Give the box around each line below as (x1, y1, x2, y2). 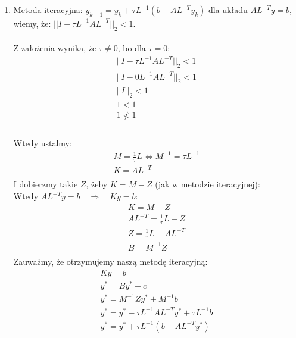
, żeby (86, 178, 108, 190)
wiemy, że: (13, 17, 51, 29)
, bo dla (117, 42, 146, 54)
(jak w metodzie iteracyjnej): (155, 178, 260, 190)
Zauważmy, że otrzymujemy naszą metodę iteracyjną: (13, 255, 208, 267)
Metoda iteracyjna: (13, 4, 83, 15)
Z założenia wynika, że (13, 42, 96, 54)
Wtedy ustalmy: (13, 136, 72, 149)
